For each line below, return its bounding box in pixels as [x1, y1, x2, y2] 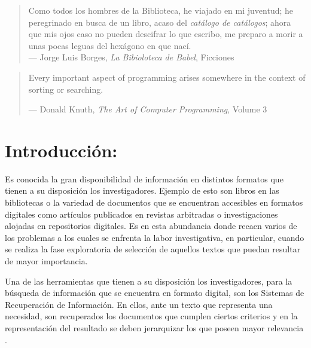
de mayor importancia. [5, 255, 88, 267]
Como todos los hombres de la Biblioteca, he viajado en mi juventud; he [28, 4, 294, 16]
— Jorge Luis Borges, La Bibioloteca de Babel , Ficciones [28, 51, 234, 63]
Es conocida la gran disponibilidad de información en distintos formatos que [5, 172, 283, 185]
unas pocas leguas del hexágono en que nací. [28, 39, 191, 51]
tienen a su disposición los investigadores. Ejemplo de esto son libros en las [5, 184, 279, 197]
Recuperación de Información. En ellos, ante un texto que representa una [5, 298, 273, 310]
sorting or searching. [28, 83, 103, 95]
